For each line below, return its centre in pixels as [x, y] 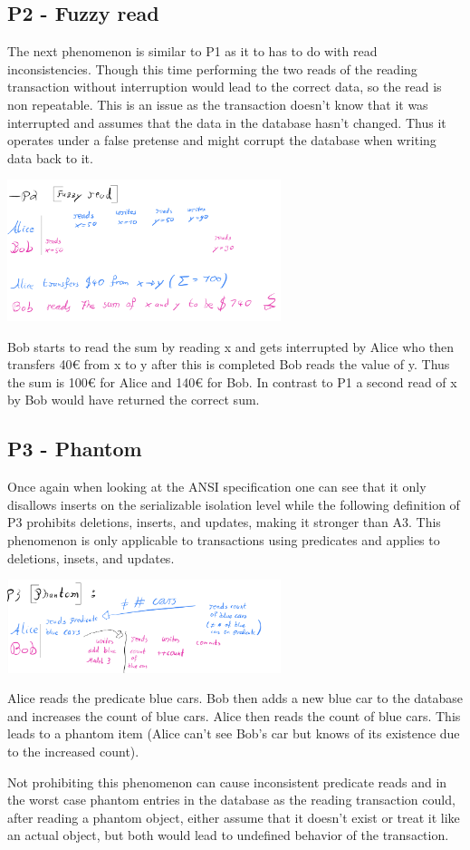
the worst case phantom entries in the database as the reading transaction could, [231, 800]
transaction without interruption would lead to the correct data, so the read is [225, 87]
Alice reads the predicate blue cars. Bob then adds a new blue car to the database [235, 698]
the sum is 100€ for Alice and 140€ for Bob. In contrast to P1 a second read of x [232, 381]
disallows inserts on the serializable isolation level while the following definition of [234, 504]
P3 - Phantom [75, 449]
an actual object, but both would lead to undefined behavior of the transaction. [228, 835]
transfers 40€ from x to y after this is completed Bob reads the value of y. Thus [229, 364]
